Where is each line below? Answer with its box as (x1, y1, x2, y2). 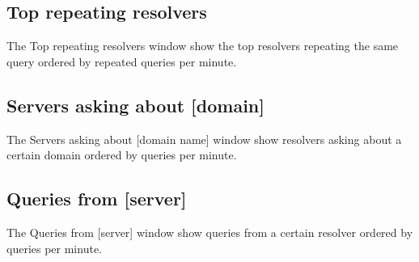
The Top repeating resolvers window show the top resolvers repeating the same (6, 37, 399, 54)
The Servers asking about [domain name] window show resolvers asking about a (6, 130, 402, 147)
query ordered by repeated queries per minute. (6, 53, 237, 70)
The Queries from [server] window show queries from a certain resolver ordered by (6, 223, 413, 240)
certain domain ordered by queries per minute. (6, 146, 237, 163)
